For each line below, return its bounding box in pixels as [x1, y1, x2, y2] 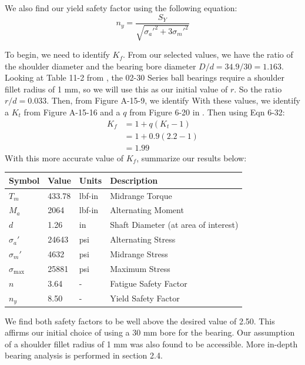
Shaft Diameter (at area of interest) [110, 218, 239, 231]
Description [110, 174, 158, 186]
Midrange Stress [110, 248, 168, 260]
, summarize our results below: [136, 151, 247, 164]
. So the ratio [234, 82, 282, 95]
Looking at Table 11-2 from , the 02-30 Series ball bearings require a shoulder [5, 71, 284, 84]
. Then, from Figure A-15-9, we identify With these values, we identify [46, 94, 300, 107]
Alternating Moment [110, 204, 184, 216]
